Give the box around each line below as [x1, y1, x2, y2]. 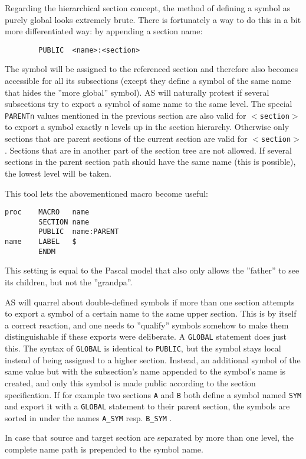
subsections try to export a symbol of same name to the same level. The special [5, 97, 292, 110]
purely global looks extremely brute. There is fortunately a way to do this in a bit [5, 13, 301, 25]
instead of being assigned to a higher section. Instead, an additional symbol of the [5, 353, 301, 366]
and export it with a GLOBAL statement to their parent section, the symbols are [5, 400, 290, 412]
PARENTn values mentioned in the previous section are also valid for [5, 109, 246, 121]
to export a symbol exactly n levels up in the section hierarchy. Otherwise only [5, 121, 289, 133]
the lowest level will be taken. [5, 167, 111, 179]
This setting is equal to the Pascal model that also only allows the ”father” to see [5, 264, 300, 276]
